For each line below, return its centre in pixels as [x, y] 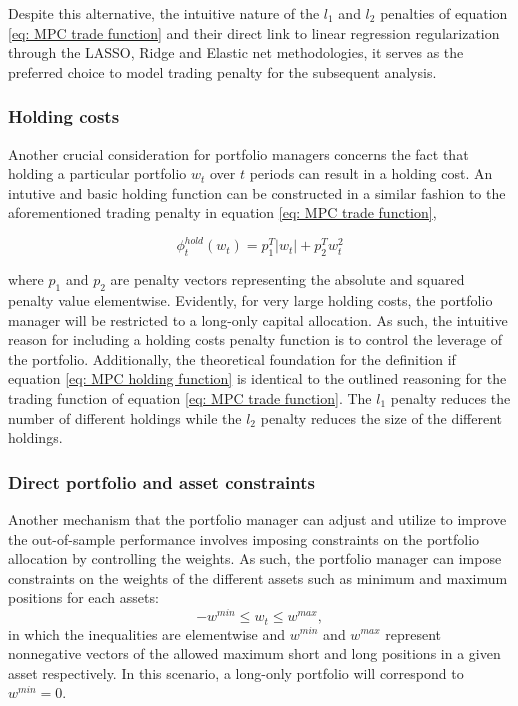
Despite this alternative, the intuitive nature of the [164, 13]
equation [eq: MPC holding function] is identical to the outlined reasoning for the [257, 378]
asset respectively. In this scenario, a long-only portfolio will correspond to [236, 672]
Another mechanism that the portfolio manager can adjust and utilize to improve [257, 519]
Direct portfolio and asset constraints [161, 481]
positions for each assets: [83, 597]
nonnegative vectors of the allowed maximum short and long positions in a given [254, 653]
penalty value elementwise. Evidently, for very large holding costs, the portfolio [250, 300]
